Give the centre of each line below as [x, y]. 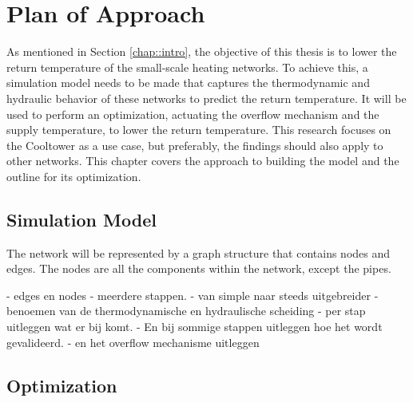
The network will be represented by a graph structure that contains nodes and [199, 252]
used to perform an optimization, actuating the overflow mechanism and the [193, 114]
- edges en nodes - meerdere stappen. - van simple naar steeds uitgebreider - [193, 295]
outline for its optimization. [74, 176]
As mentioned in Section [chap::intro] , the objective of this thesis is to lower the [202, 51]
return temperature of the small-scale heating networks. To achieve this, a [187, 67]
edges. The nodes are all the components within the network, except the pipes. [199, 268]
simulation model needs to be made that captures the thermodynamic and [188, 83]
